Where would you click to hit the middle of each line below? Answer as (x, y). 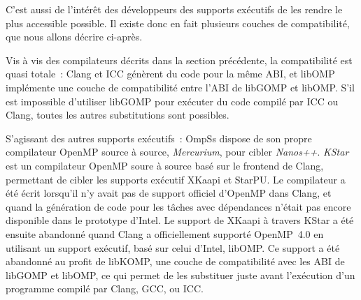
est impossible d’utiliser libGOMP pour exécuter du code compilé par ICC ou (172, 101)
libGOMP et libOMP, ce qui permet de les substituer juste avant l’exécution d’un (180, 275)
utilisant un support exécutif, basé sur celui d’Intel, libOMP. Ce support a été (173, 247)
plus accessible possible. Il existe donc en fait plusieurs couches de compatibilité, (178, 23)
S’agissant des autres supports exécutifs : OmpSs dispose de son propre (159, 138)
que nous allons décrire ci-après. (74, 37)
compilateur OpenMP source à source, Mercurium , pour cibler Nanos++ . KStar (177, 152)
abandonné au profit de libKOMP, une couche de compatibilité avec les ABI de (175, 261)
